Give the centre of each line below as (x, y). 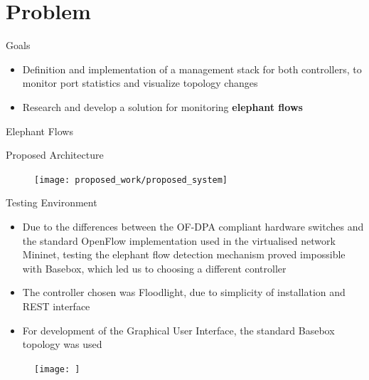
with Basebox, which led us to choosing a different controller (154, 268)
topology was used (62, 344)
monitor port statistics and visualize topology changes (140, 83)
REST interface (56, 306)
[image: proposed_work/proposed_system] (131, 180)
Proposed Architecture (55, 155)
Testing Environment (52, 202)
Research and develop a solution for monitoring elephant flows (162, 106)
